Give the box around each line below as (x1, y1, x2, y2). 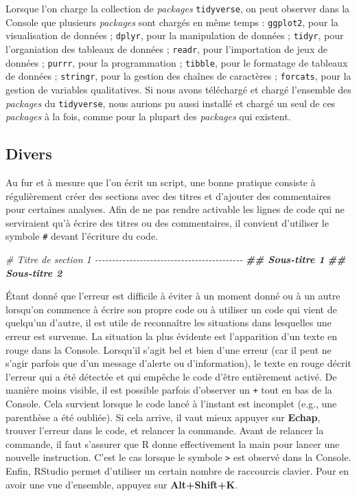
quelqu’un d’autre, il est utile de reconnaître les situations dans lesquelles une (5, 315, 332, 330)
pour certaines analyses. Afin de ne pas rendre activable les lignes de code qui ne (5, 202, 345, 216)
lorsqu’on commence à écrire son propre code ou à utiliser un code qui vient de (5, 302, 337, 316)
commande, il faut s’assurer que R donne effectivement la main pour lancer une (5, 436, 340, 451)
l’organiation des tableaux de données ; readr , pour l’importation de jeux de (5, 41, 327, 56)
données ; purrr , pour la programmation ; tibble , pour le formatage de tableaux (5, 55, 348, 69)
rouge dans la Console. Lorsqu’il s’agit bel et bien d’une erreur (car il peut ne (5, 342, 332, 357)
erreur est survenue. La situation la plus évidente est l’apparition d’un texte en (5, 328, 338, 343)
